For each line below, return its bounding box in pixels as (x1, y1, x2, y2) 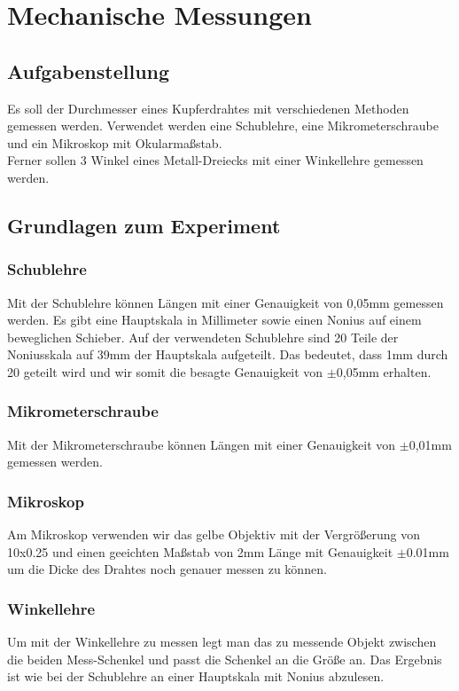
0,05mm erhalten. (336, 362, 432, 381)
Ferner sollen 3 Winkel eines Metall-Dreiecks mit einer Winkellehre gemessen (7, 151, 424, 169)
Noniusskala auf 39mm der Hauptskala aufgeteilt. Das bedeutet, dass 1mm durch (7, 345, 448, 364)
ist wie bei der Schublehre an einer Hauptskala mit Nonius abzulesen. (7, 667, 385, 686)
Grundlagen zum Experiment (7, 211, 281, 239)
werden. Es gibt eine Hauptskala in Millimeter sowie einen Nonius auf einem (7, 310, 422, 329)
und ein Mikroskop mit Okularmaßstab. (7, 133, 222, 152)
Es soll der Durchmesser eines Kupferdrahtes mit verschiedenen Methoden (7, 98, 409, 117)
